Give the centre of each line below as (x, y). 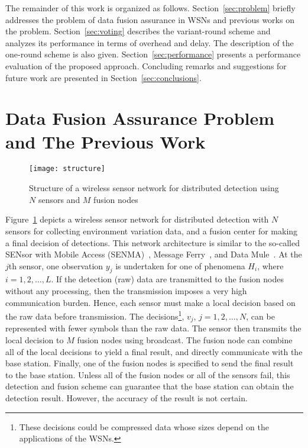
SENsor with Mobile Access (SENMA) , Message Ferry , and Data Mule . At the (154, 254)
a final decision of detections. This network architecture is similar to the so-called (153, 242)
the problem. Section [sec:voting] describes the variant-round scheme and (138, 31)
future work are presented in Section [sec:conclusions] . (103, 77)
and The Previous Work (106, 141)
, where (270, 265)
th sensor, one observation (56, 265)
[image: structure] (67, 169)
